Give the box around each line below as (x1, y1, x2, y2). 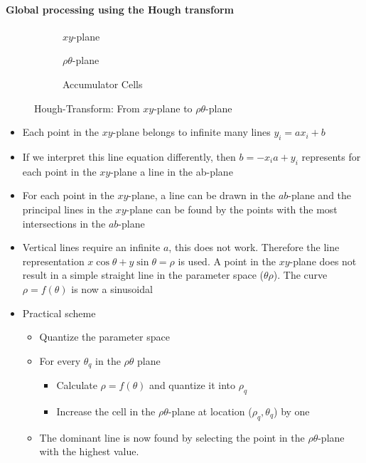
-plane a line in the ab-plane (110, 164, 233, 179)
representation (22, 253, 85, 268)
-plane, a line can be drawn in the (128, 188, 276, 203)
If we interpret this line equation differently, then (22, 149, 236, 164)
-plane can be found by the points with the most (126, 201, 338, 216)
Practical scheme (22, 305, 96, 320)
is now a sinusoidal (71, 281, 153, 296)
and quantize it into (149, 378, 236, 393)
